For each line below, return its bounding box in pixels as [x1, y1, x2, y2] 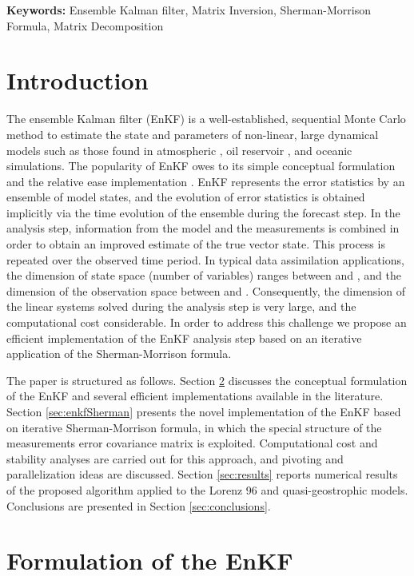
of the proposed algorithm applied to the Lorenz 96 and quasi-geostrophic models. [6, 481, 408, 498]
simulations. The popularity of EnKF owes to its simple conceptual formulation [6, 157, 396, 174]
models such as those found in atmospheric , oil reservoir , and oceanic [6, 141, 352, 158]
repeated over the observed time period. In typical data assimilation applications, [6, 251, 404, 268]
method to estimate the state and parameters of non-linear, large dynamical [6, 125, 379, 142]
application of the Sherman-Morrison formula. [6, 345, 232, 362]
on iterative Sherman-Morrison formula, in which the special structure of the [6, 419, 382, 435]
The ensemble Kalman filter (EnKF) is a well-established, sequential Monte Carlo [6, 110, 406, 127]
